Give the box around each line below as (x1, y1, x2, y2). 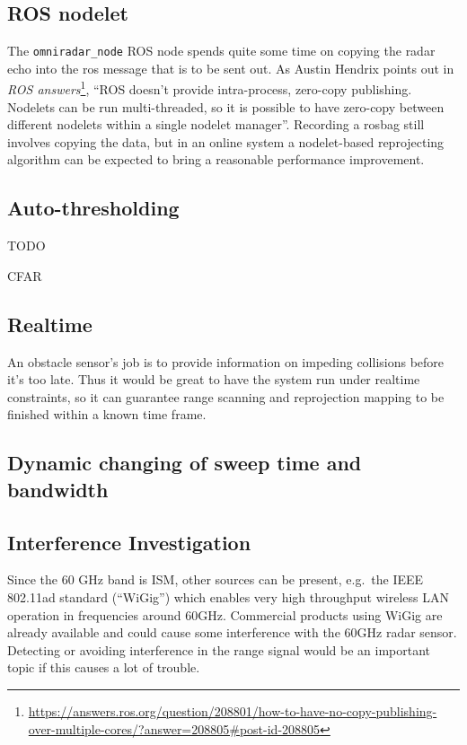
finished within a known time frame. (7, 405, 207, 424)
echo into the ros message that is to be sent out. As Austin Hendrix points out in (7, 58, 454, 77)
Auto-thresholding (7, 194, 180, 222)
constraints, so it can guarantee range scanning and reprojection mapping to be (7, 387, 445, 406)
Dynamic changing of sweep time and (7, 449, 362, 477)
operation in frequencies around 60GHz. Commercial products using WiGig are (7, 605, 443, 624)
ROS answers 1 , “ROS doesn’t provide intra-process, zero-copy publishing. (7, 77, 412, 99)
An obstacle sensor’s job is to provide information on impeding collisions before (7, 352, 445, 371)
